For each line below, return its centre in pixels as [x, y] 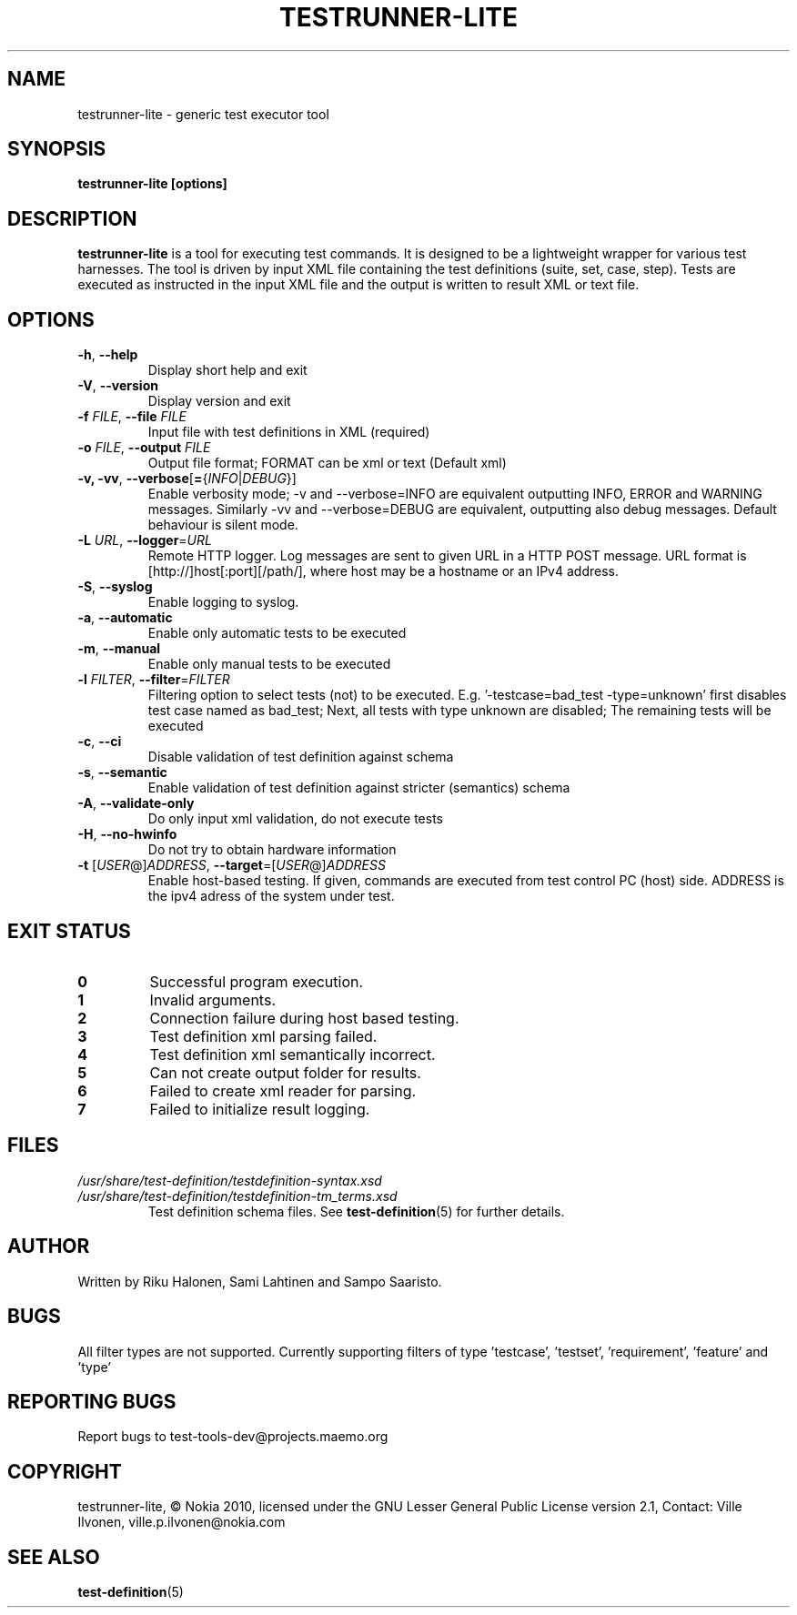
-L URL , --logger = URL [145, 540]
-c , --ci [100, 742]
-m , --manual [119, 649]
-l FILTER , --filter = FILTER [154, 680]
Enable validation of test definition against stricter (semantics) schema [359, 788]
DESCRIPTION [72, 218]
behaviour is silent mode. [223, 525]
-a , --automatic [125, 618]
